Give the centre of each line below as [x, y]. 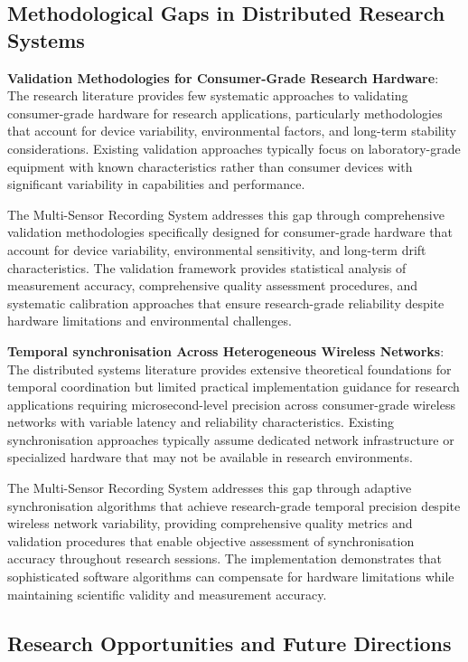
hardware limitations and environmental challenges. [150, 321]
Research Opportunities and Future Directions [229, 643]
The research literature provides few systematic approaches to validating [208, 95]
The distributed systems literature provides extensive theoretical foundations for [229, 369]
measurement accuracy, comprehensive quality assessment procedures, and [213, 285]
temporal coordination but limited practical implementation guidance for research [234, 387]
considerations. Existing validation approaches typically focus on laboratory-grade [234, 148]
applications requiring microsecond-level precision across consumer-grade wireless [231, 404]
